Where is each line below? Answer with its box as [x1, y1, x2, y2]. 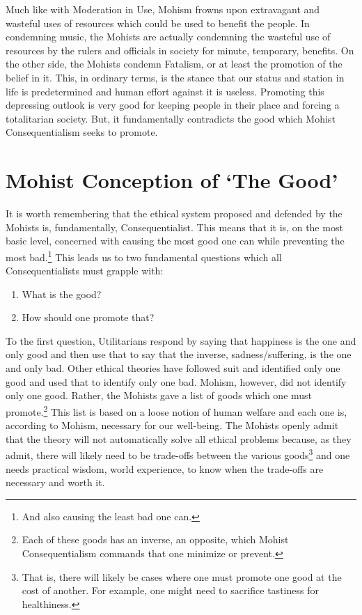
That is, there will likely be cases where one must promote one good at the [22, 569, 342, 584]
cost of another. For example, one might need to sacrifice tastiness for [22, 583, 319, 598]
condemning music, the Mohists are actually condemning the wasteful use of [6, 29, 331, 44]
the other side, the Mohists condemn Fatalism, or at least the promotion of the [6, 56, 343, 71]
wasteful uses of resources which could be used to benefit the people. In [6, 15, 310, 30]
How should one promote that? [22, 310, 155, 325]
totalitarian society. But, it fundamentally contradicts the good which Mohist [6, 111, 336, 125]
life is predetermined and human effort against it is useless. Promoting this [6, 84, 324, 98]
